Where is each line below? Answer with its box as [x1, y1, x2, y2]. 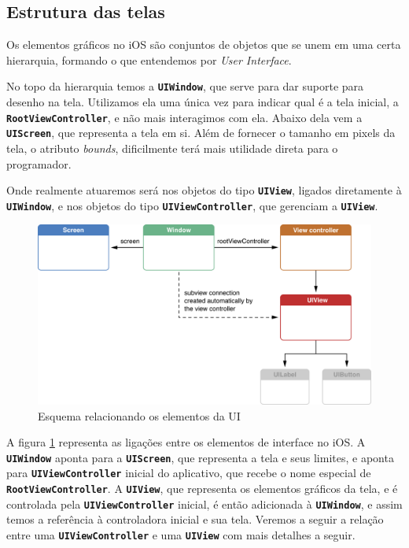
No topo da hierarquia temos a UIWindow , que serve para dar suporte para [6, 78, 364, 94]
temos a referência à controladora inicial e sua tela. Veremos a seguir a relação [6, 511, 384, 528]
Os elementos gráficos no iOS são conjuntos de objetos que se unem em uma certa [6, 36, 401, 53]
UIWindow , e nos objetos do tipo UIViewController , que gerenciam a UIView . [6, 197, 378, 213]
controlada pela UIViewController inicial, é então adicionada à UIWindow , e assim [6, 495, 403, 512]
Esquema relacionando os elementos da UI [38, 407, 241, 424]
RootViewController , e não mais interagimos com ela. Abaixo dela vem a [6, 109, 363, 125]
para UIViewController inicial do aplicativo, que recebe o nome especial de [6, 465, 371, 481]
